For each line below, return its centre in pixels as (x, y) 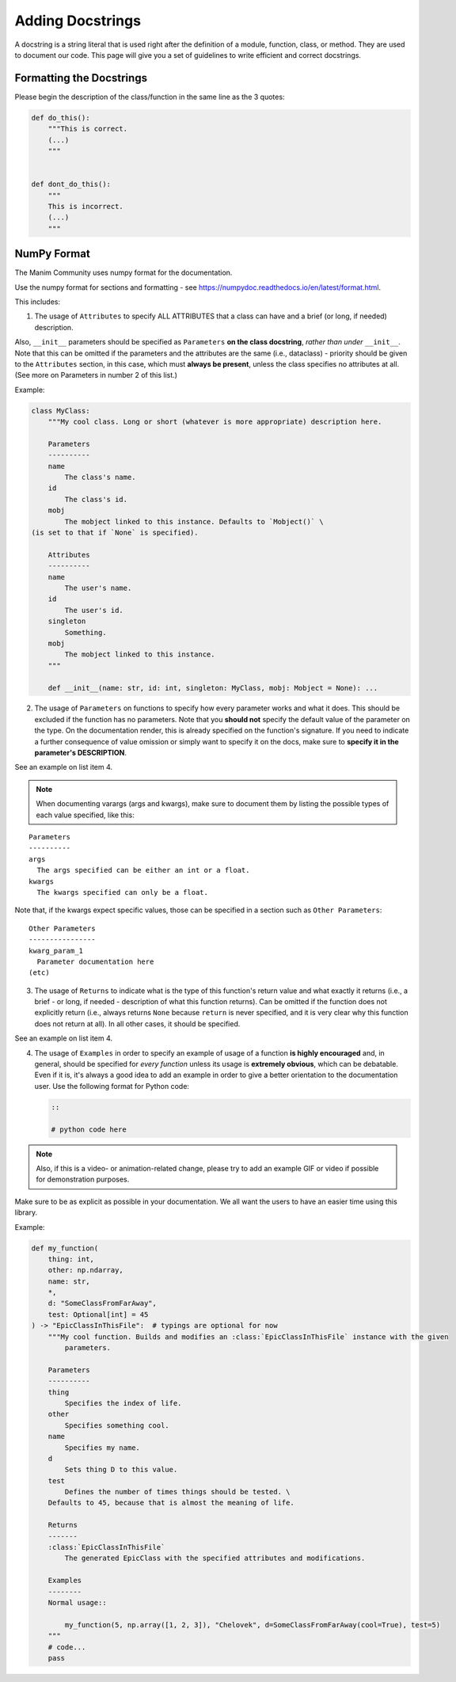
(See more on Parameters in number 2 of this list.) (96, 375)
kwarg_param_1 (56, 951)
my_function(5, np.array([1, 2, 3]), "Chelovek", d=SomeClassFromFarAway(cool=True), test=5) (253, 1625)
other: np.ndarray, (86, 1270)
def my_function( (65, 1248)
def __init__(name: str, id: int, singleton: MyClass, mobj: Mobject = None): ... (213, 688)
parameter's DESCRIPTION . (80, 753)
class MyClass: (61, 411)
